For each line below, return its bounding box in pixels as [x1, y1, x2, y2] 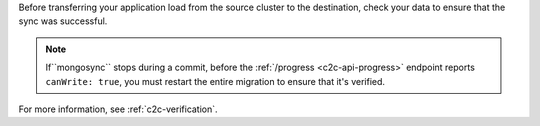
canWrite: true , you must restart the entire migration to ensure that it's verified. [45, 75, 385, 87]
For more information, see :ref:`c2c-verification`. [18, 103, 219, 115]
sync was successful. [18, 15, 108, 27]
